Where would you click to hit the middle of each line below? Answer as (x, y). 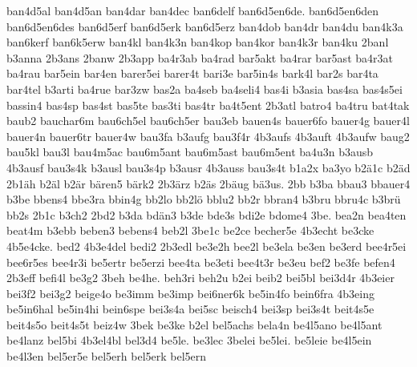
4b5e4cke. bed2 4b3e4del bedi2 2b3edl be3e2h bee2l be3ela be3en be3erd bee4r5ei (206, 246)
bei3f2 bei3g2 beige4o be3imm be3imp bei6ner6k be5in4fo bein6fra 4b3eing (191, 293)
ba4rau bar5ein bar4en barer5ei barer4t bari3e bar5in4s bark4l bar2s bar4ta (192, 73)
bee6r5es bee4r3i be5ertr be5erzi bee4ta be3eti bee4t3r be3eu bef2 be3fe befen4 (201, 262)
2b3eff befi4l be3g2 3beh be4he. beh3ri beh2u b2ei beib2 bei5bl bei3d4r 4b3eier (200, 278)
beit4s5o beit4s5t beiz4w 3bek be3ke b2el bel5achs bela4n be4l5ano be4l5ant (194, 324)
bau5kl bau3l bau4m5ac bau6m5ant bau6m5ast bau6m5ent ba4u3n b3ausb (190, 152)
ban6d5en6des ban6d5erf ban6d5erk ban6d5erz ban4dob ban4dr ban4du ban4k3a (205, 26)
